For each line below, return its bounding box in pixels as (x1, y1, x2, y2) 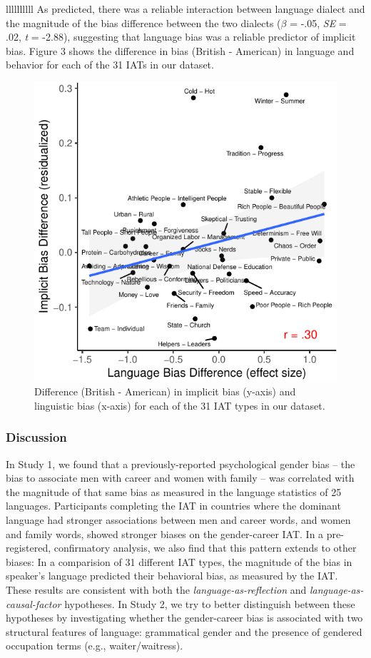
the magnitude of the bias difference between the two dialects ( (6, 15, 281, 30)
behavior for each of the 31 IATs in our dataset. (6, 57, 214, 72)
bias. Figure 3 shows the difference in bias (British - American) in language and (6, 43, 355, 58)
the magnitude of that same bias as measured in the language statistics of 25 (6, 484, 342, 499)
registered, (6, 540, 51, 555)
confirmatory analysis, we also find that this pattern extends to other (54, 540, 357, 555)
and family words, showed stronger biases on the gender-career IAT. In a (6, 526, 324, 541)
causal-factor (6, 596, 61, 611)
